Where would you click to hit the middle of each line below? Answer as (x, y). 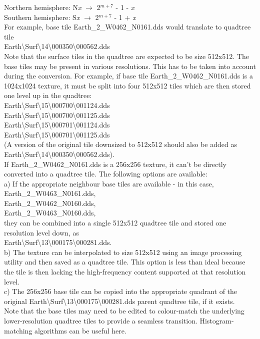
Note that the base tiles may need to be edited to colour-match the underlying (124, 311)
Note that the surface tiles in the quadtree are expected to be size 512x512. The (126, 56)
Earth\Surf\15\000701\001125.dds (57, 134)
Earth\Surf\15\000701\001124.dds (57, 125)
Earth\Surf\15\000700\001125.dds (57, 115)
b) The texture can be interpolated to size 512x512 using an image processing (123, 252)
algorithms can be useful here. (80, 330)
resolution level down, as (41, 232)
